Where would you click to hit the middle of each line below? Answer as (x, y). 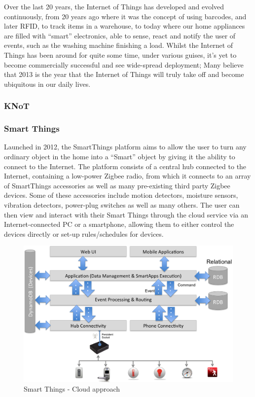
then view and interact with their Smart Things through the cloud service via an (126, 214)
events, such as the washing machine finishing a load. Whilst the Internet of (119, 45)
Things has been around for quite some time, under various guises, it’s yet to (120, 54)
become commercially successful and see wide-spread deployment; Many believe (124, 64)
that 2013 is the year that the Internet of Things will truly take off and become (124, 74)
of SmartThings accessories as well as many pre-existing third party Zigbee (117, 185)
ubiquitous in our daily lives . (47, 84)
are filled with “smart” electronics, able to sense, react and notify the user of (120, 35)
